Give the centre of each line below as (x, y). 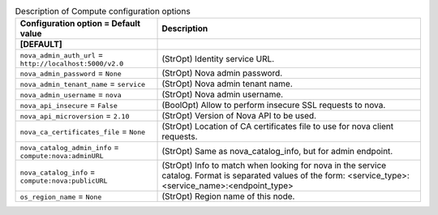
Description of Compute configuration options (103, 11)
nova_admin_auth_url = (62, 55)
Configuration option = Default (80, 24)
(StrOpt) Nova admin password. (222, 73)
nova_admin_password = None (71, 73)
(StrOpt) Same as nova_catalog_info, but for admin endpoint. (277, 151)
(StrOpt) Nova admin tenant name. (227, 84)
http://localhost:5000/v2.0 (72, 64)
